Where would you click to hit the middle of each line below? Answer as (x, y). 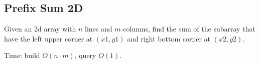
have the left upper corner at (48, 38)
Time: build (22, 55)
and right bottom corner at (169, 38)
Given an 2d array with (40, 29)
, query (85, 55)
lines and (99, 29)
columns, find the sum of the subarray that (189, 29)
